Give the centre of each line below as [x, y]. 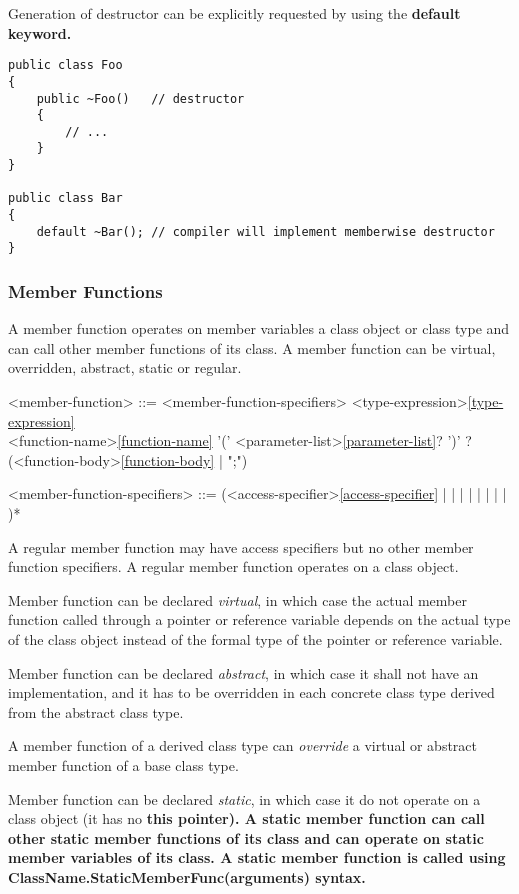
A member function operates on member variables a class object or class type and [259, 328]
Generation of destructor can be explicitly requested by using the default [234, 13]
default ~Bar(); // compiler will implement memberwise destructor [265, 231]
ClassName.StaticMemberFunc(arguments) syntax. [187, 876]
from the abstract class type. [96, 711]
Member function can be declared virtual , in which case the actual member [237, 599]
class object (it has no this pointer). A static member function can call [246, 818]
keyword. [40, 32]
